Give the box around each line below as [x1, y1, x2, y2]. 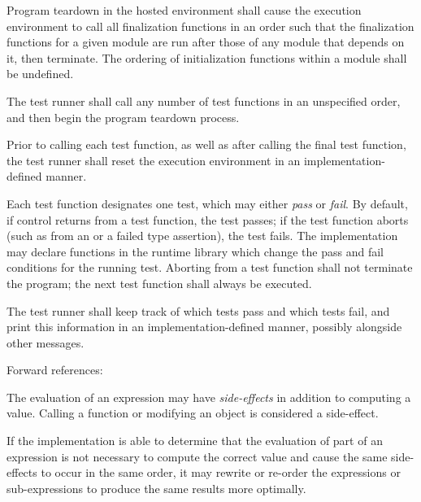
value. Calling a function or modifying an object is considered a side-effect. [7, 404, 379, 421]
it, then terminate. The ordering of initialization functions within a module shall [7, 49, 407, 66]
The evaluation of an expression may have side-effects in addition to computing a [7, 388, 411, 405]
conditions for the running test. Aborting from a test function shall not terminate [7, 259, 413, 276]
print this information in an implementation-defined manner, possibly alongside [7, 318, 402, 335]
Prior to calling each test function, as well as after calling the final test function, [7, 136, 406, 153]
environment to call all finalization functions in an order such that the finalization [7, 17, 414, 34]
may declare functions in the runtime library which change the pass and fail [7, 242, 384, 260]
